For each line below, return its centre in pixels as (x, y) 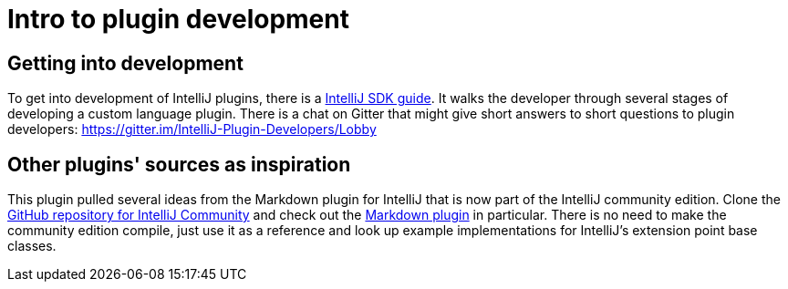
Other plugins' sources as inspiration (179, 164)
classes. (32, 246)
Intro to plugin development (178, 19)
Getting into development (125, 63)
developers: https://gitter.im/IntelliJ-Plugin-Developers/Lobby (192, 129)
